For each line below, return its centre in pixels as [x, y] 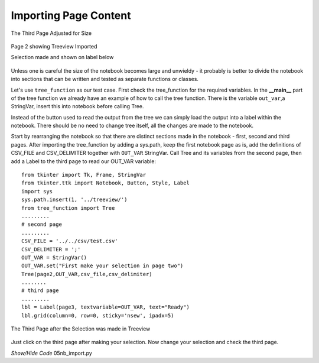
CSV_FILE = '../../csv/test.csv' [70, 241]
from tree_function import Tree [68, 208]
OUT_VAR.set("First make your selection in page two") [102, 266]
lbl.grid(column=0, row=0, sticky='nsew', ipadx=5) [98, 315]
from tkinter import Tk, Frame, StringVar [84, 175]
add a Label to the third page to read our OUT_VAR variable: [84, 161]
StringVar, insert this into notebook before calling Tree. [77, 106]
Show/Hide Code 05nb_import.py [52, 353]
